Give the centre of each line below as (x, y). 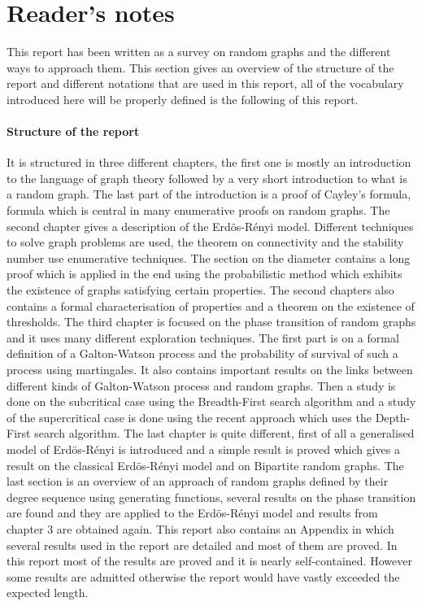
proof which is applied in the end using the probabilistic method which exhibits (204, 274)
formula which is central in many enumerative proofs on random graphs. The (198, 210)
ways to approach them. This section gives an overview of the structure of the (200, 67)
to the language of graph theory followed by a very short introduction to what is (207, 178)
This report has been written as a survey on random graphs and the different (199, 52)
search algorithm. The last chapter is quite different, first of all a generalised (224, 433)
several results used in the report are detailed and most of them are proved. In (202, 545)
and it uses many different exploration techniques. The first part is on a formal (203, 337)
